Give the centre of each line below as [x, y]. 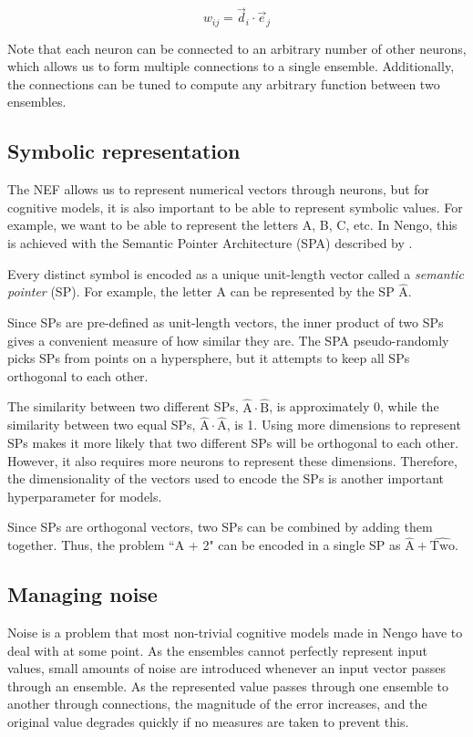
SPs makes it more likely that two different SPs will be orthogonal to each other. [233, 443]
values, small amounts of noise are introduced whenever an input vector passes [226, 668]
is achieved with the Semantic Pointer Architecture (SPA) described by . [210, 243]
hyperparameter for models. [85, 496]
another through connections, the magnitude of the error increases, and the [217, 704]
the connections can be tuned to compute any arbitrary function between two [224, 83]
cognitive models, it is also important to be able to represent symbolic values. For [235, 207]
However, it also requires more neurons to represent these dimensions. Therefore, [232, 460]
